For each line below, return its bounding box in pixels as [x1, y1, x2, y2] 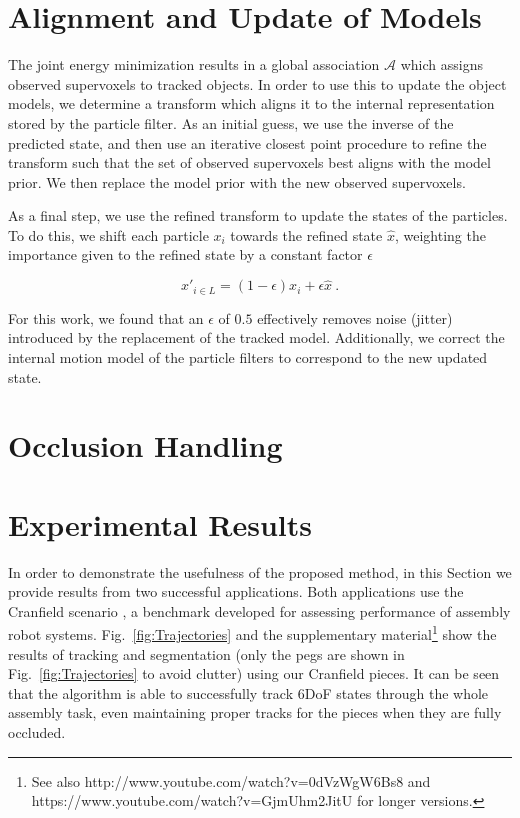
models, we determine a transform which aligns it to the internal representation [8, 93, 495, 114]
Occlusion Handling [8, 425, 283, 466]
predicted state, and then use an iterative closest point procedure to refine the [8, 132, 487, 153]
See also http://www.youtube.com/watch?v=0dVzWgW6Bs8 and [31, 770, 431, 791]
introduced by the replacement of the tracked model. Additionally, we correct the [8, 327, 505, 348]
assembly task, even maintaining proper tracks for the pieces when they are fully [8, 702, 502, 723]
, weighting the [394, 224, 486, 245]
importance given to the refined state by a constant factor [8, 244, 363, 265]
